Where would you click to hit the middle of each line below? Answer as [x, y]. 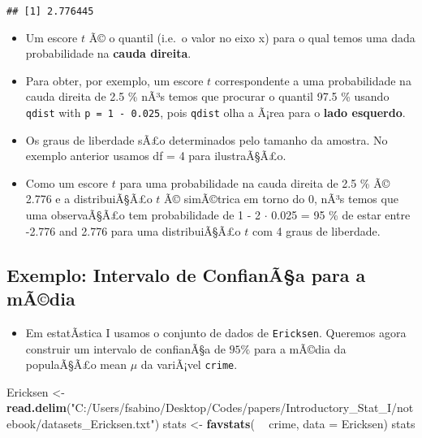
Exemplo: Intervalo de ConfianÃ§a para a [186, 274]
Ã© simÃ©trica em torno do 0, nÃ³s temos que [281, 199]
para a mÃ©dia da [300, 348]
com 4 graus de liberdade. [316, 230]
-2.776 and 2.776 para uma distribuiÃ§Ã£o [133, 230]
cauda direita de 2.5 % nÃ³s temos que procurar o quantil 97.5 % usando [207, 96]
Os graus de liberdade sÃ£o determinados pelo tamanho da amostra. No [207, 139]
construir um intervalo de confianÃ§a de [125, 348]
